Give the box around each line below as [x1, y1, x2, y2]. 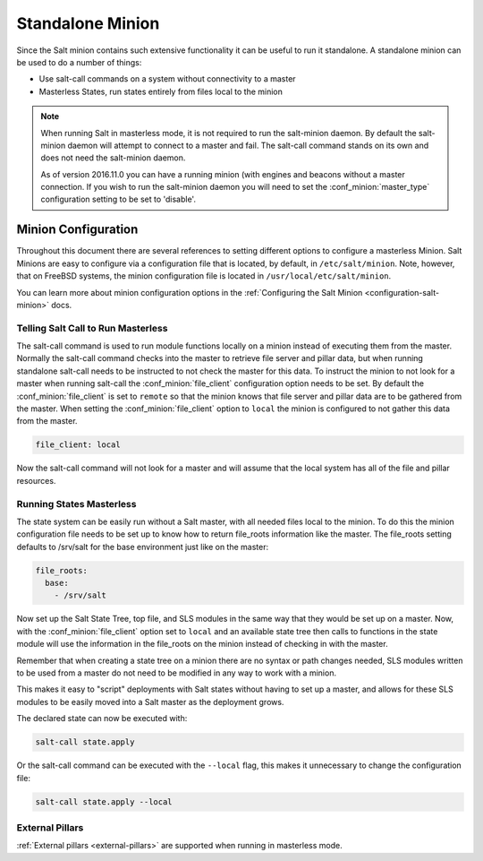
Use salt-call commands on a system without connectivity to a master [38, 73, 296, 84]
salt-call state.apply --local [35, 796, 174, 806]
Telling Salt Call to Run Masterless [16, 322, 168, 334]
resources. [16, 475, 56, 486]
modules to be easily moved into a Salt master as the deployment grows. [16, 696, 284, 707]
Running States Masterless [16, 497, 137, 510]
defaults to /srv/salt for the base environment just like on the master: [16, 541, 268, 552]
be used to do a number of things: [16, 56, 142, 67]
